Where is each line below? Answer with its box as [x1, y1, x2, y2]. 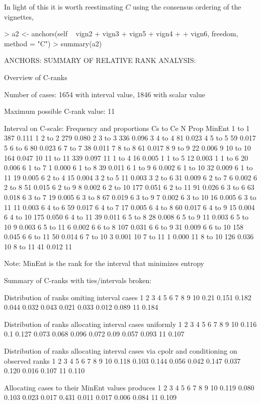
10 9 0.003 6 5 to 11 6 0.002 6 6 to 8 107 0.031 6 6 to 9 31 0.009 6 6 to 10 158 [4, 221, 243, 232]
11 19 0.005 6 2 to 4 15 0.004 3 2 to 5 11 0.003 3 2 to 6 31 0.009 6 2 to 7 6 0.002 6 [4, 172, 257, 182]
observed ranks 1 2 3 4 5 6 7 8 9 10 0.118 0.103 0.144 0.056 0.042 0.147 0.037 [4, 355, 241, 366]
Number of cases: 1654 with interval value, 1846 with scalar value [4, 89, 206, 99]
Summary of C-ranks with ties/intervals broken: [4, 275, 152, 286]
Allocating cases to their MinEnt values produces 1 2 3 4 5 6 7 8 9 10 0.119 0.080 [4, 382, 254, 392]
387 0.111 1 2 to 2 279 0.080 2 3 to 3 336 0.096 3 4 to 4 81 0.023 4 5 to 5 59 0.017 [4, 132, 256, 143]
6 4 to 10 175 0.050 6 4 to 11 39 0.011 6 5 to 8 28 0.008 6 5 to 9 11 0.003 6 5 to [4, 212, 249, 222]
